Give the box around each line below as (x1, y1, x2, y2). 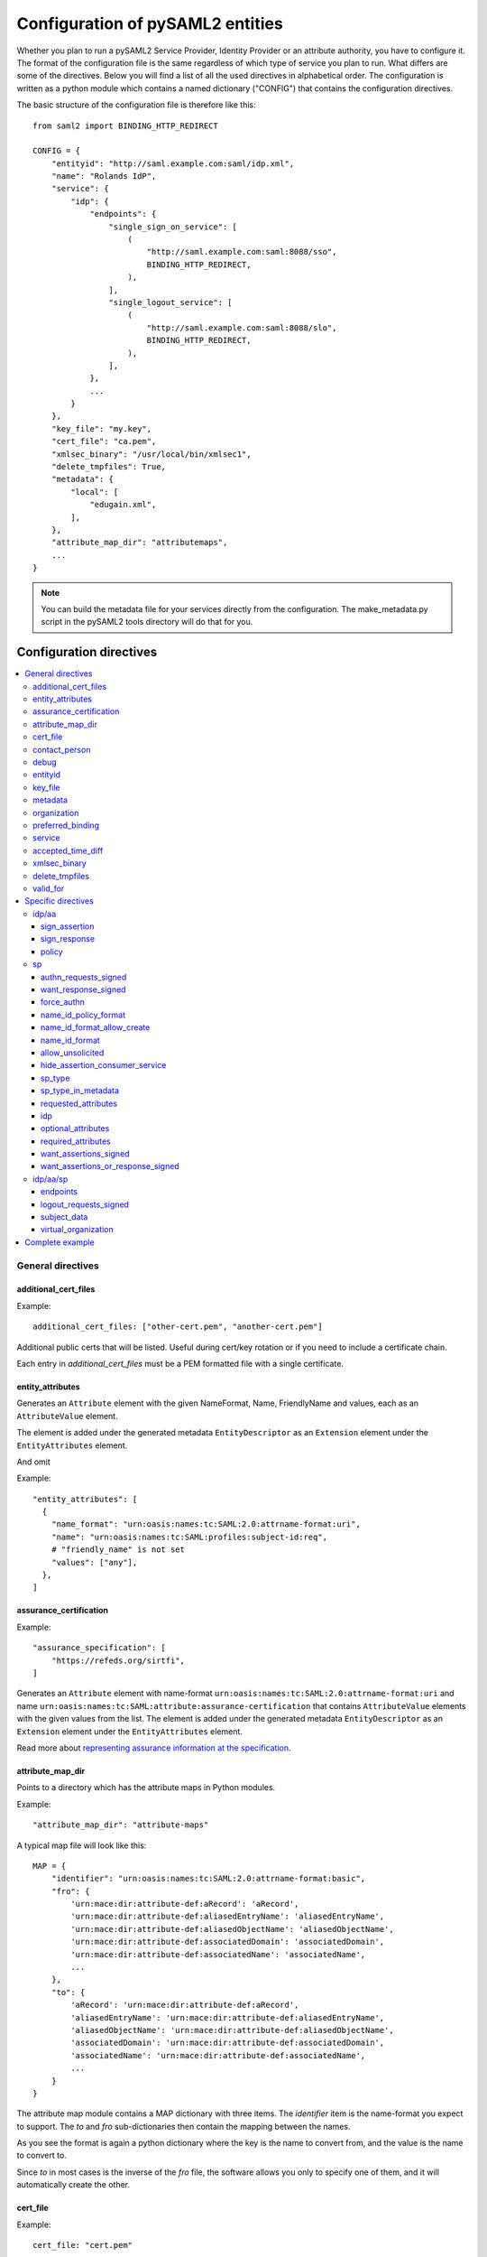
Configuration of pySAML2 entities (16, 14, 283, 33)
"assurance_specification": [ (32, 1643, 167, 1653)
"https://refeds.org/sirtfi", (51, 1655, 185, 1666)
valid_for (32, 883, 65, 894)
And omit (16, 1456, 51, 1467)
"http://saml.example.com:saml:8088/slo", (146, 322, 337, 333)
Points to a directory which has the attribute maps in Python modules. (16, 1782, 276, 1793)
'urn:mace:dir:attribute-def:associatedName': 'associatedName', (70, 1949, 366, 1959)
